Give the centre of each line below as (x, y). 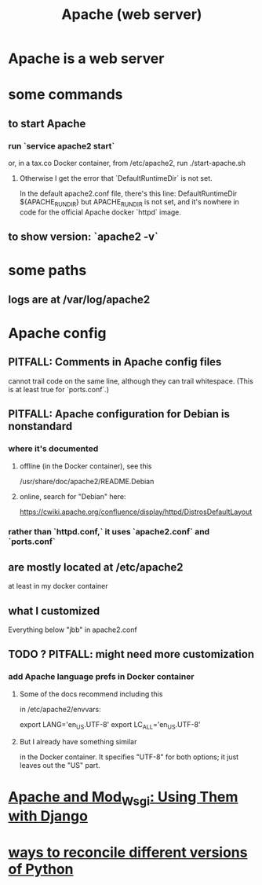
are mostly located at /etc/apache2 (96, 567)
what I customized (54, 611)
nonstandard (40, 426)
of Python (41, 869)
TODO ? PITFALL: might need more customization (131, 654)
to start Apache (47, 123)
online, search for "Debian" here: (73, 496)
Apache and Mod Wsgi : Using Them (123, 798)
